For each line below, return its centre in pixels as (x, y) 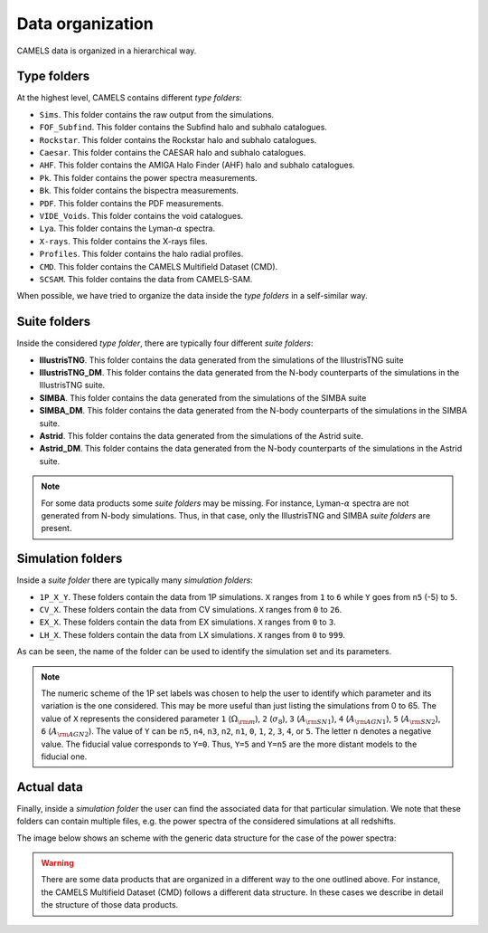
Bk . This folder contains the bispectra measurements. (139, 191)
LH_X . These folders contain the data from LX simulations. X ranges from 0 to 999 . (192, 634)
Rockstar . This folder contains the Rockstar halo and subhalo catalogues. (178, 139)
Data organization (85, 24)
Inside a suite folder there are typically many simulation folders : (135, 580)
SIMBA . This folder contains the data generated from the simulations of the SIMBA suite (203, 397)
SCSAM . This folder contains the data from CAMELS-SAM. (146, 279)
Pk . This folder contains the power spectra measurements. (148, 177)
